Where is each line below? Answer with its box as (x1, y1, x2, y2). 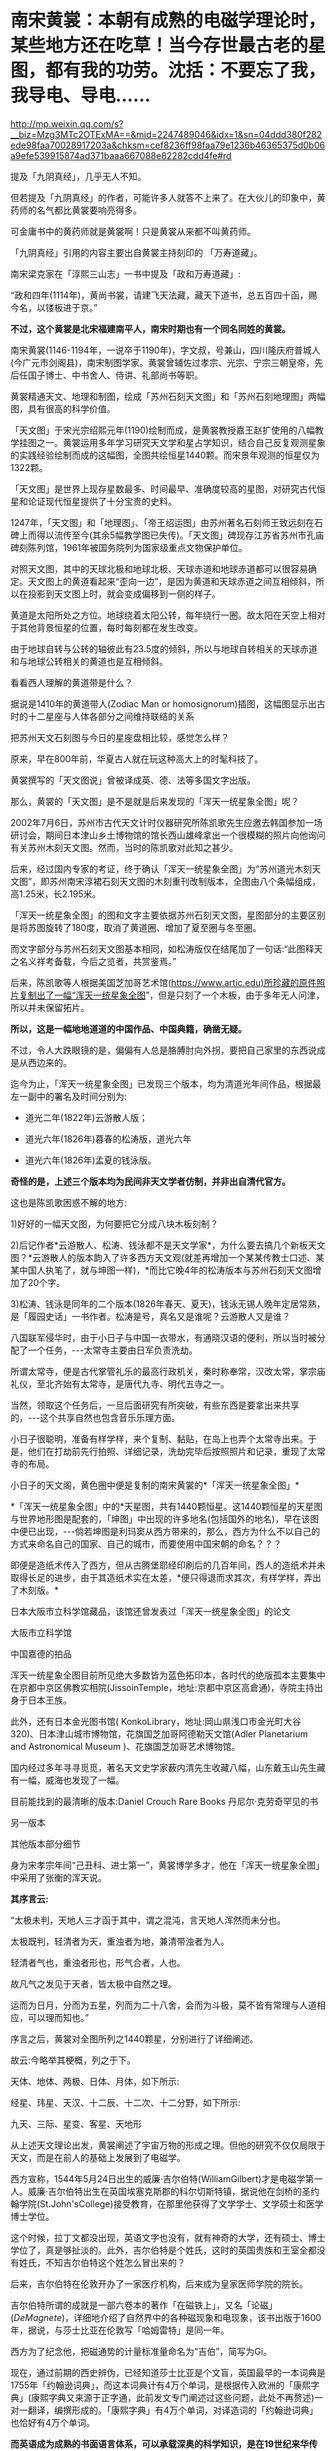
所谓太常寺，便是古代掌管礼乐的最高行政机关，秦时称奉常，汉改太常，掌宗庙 (10, 1365, 326, 1377)
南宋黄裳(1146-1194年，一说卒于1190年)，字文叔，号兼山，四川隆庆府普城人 (10, 344, 321, 356)
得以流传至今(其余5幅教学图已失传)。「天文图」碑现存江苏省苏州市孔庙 (36, 529, 325, 541)
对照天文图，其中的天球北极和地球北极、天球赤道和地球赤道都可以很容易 (10, 562, 308, 575)
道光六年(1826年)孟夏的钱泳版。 (24, 1154, 157, 1166)
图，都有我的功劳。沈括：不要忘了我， (10, 59, 327, 82)
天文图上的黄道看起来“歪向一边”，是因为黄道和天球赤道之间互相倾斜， (27, 575, 317, 587)
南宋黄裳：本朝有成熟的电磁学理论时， (10, 9, 327, 32)
